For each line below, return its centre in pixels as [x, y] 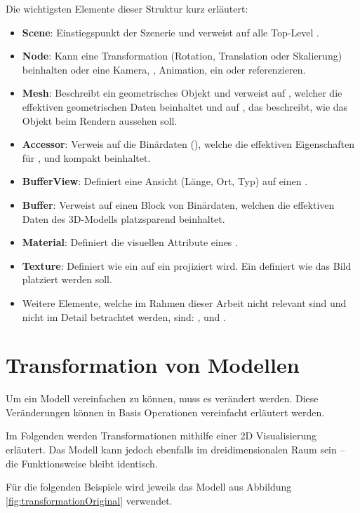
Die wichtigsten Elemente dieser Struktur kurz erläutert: [127, 8]
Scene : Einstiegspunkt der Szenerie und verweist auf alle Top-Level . [171, 32]
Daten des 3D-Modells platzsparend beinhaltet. [124, 218]
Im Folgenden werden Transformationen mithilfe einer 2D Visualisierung [161, 436]
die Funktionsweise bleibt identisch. [82, 463]
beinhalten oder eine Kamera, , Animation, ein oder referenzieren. [164, 69]
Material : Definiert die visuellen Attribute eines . [130, 242]
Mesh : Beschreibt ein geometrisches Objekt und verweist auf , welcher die [182, 93]
